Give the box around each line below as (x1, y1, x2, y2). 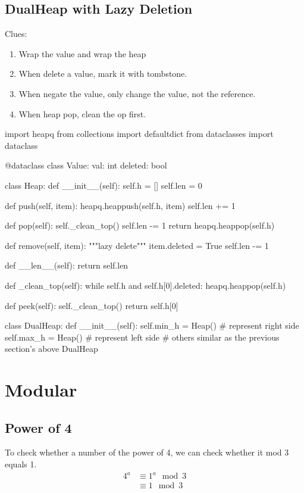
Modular (5, 377, 77, 402)
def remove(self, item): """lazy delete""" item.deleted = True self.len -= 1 (5, 239, 269, 251)
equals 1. (5, 458, 37, 470)
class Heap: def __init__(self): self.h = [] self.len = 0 (5, 179, 202, 191)
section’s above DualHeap (5, 342, 98, 355)
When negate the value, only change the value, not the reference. (18, 87, 256, 99)
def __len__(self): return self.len (5, 259, 129, 272)
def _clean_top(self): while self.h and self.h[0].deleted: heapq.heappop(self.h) (5, 279, 286, 291)
